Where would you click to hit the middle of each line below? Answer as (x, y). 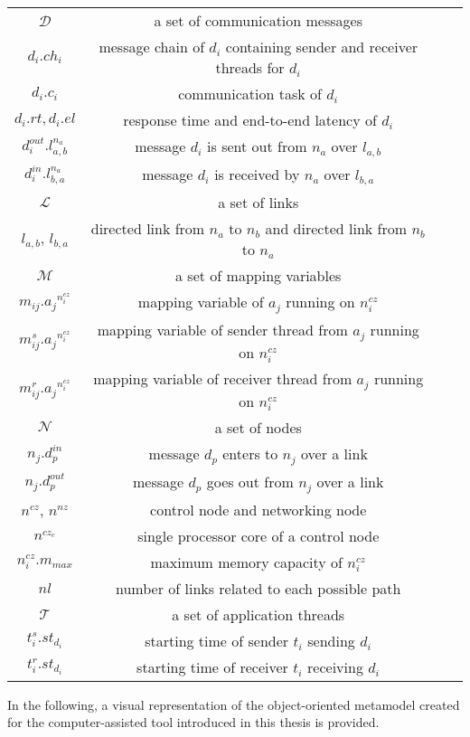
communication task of (250, 94)
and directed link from (336, 228)
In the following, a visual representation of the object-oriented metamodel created (234, 704)
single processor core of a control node (258, 535)
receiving (335, 666)
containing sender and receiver (322, 47)
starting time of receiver (212, 666)
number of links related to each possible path (258, 588)
